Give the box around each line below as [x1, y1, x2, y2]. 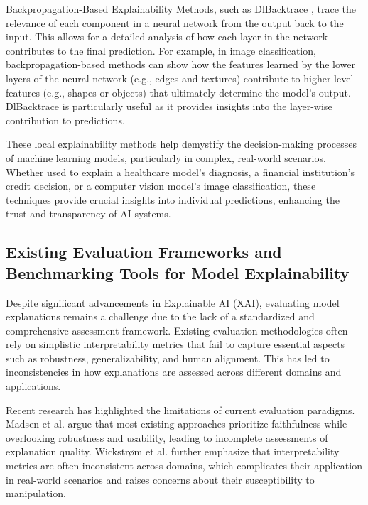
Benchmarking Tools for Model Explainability [6, 261, 350, 283]
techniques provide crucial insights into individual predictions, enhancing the [6, 192, 340, 207]
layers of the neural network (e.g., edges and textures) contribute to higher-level [6, 70, 354, 85]
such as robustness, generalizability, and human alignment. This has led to [6, 350, 330, 365]
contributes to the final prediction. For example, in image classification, [6, 43, 316, 58]
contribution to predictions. [6, 112, 125, 127]
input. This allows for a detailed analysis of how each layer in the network [6, 29, 328, 44]
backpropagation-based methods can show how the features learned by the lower [6, 57, 355, 72]
